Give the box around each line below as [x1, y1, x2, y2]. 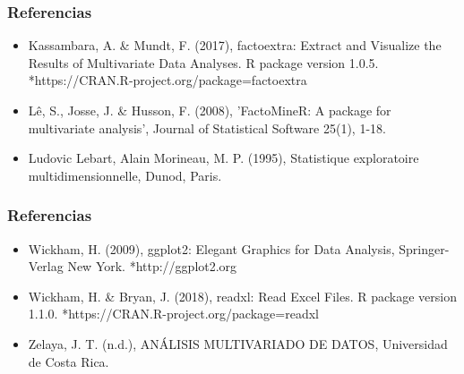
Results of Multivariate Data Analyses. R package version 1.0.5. [28, 53, 379, 72]
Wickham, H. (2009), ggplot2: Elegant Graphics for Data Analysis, [28, 239, 395, 258]
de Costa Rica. [28, 352, 109, 370]
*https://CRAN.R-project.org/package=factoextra [28, 71, 307, 89]
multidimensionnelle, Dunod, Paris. [28, 166, 222, 184]
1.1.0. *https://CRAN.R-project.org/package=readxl [28, 304, 319, 323]
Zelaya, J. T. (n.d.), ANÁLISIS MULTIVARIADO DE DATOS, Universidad [28, 334, 448, 353]
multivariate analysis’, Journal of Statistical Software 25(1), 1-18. [28, 118, 386, 137]
